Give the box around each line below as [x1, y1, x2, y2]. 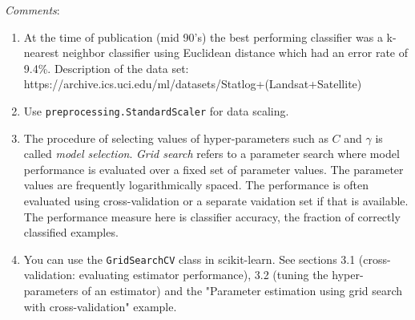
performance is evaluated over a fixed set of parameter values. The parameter [23, 160, 404, 177]
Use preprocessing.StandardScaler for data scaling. [23, 102, 289, 119]
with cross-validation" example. [23, 298, 177, 314]
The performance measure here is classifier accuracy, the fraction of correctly [23, 208, 401, 225]
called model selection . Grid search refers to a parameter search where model [23, 145, 400, 162]
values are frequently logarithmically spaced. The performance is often [23, 176, 369, 193]
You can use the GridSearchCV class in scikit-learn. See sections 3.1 [23, 250, 356, 267]
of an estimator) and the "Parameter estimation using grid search [82, 282, 403, 299]
